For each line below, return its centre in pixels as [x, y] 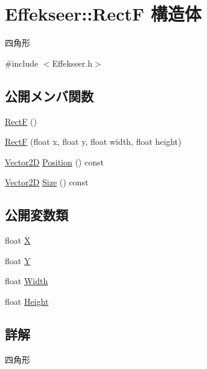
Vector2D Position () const [54, 161]
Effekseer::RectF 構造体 [103, 14]
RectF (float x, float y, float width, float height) [93, 141]
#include [22, 63]
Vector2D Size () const [47, 182]
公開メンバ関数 [49, 95]
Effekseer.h [72, 63]
